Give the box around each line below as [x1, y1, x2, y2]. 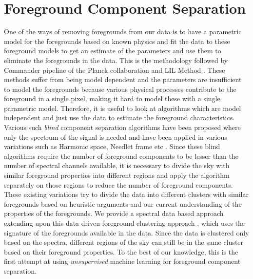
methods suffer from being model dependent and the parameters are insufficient [4, 74, 242, 85]
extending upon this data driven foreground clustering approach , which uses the [4, 218, 245, 228]
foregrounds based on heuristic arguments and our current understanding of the [4, 198, 242, 209]
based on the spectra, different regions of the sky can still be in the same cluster [4, 237, 244, 247]
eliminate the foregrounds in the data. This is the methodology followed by [4, 55, 228, 65]
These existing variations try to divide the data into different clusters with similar [4, 189, 249, 199]
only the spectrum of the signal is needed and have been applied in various [4, 131, 227, 142]
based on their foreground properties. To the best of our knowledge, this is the [4, 246, 238, 257]
